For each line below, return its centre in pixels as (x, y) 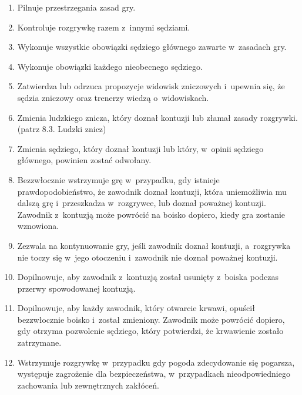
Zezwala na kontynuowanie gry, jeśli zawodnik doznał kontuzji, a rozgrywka (154, 245)
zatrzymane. (39, 342)
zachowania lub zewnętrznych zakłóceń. (88, 385)
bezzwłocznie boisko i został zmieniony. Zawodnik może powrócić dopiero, (151, 319)
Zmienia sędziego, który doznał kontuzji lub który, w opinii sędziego (140, 148)
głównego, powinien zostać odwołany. (84, 160)
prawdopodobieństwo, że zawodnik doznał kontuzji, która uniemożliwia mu (152, 191)
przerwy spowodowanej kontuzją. (76, 288)
